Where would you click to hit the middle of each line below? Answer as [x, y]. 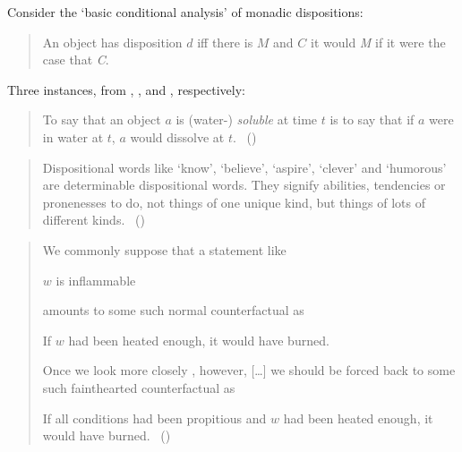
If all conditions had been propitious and [154, 418]
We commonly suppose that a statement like [164, 249]
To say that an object [102, 119]
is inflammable [96, 280]
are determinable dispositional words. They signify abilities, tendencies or [244, 185]
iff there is [225, 42]
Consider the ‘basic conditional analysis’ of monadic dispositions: [185, 12]
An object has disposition [112, 42]
